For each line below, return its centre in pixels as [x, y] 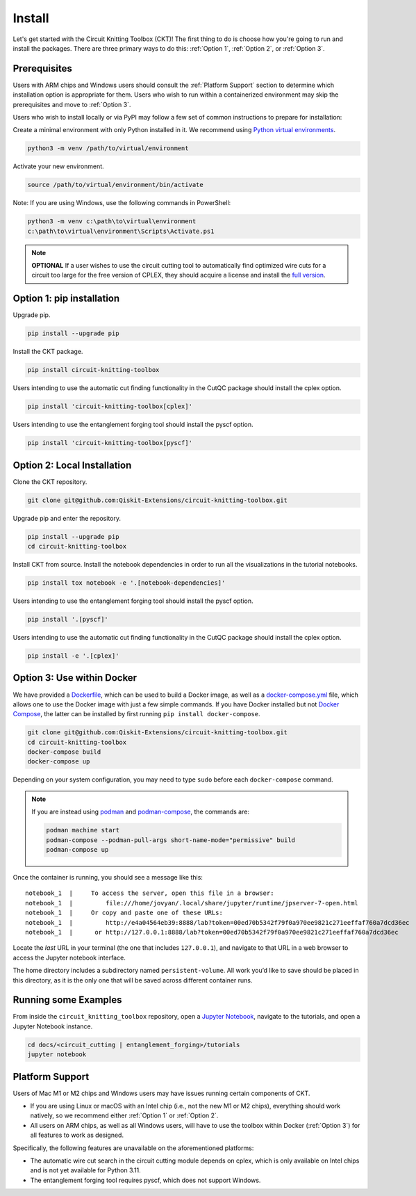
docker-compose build [64, 752]
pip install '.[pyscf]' [68, 620]
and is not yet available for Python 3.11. [86, 1170]
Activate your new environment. [58, 166]
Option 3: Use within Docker [75, 678]
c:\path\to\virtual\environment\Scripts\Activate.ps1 [121, 231]
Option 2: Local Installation [72, 465]
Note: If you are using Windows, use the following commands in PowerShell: [122, 203]
